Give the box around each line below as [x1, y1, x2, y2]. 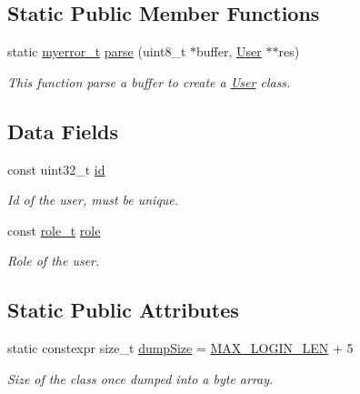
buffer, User [196, 42, 262, 61]
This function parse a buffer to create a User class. [7, 72, 291, 91]
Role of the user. [7, 251, 100, 270]
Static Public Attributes [7, 296, 239, 324]
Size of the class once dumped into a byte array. [7, 369, 274, 388]
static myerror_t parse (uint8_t [7, 42, 186, 61]
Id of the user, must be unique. [7, 190, 179, 209]
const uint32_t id [7, 159, 105, 178]
